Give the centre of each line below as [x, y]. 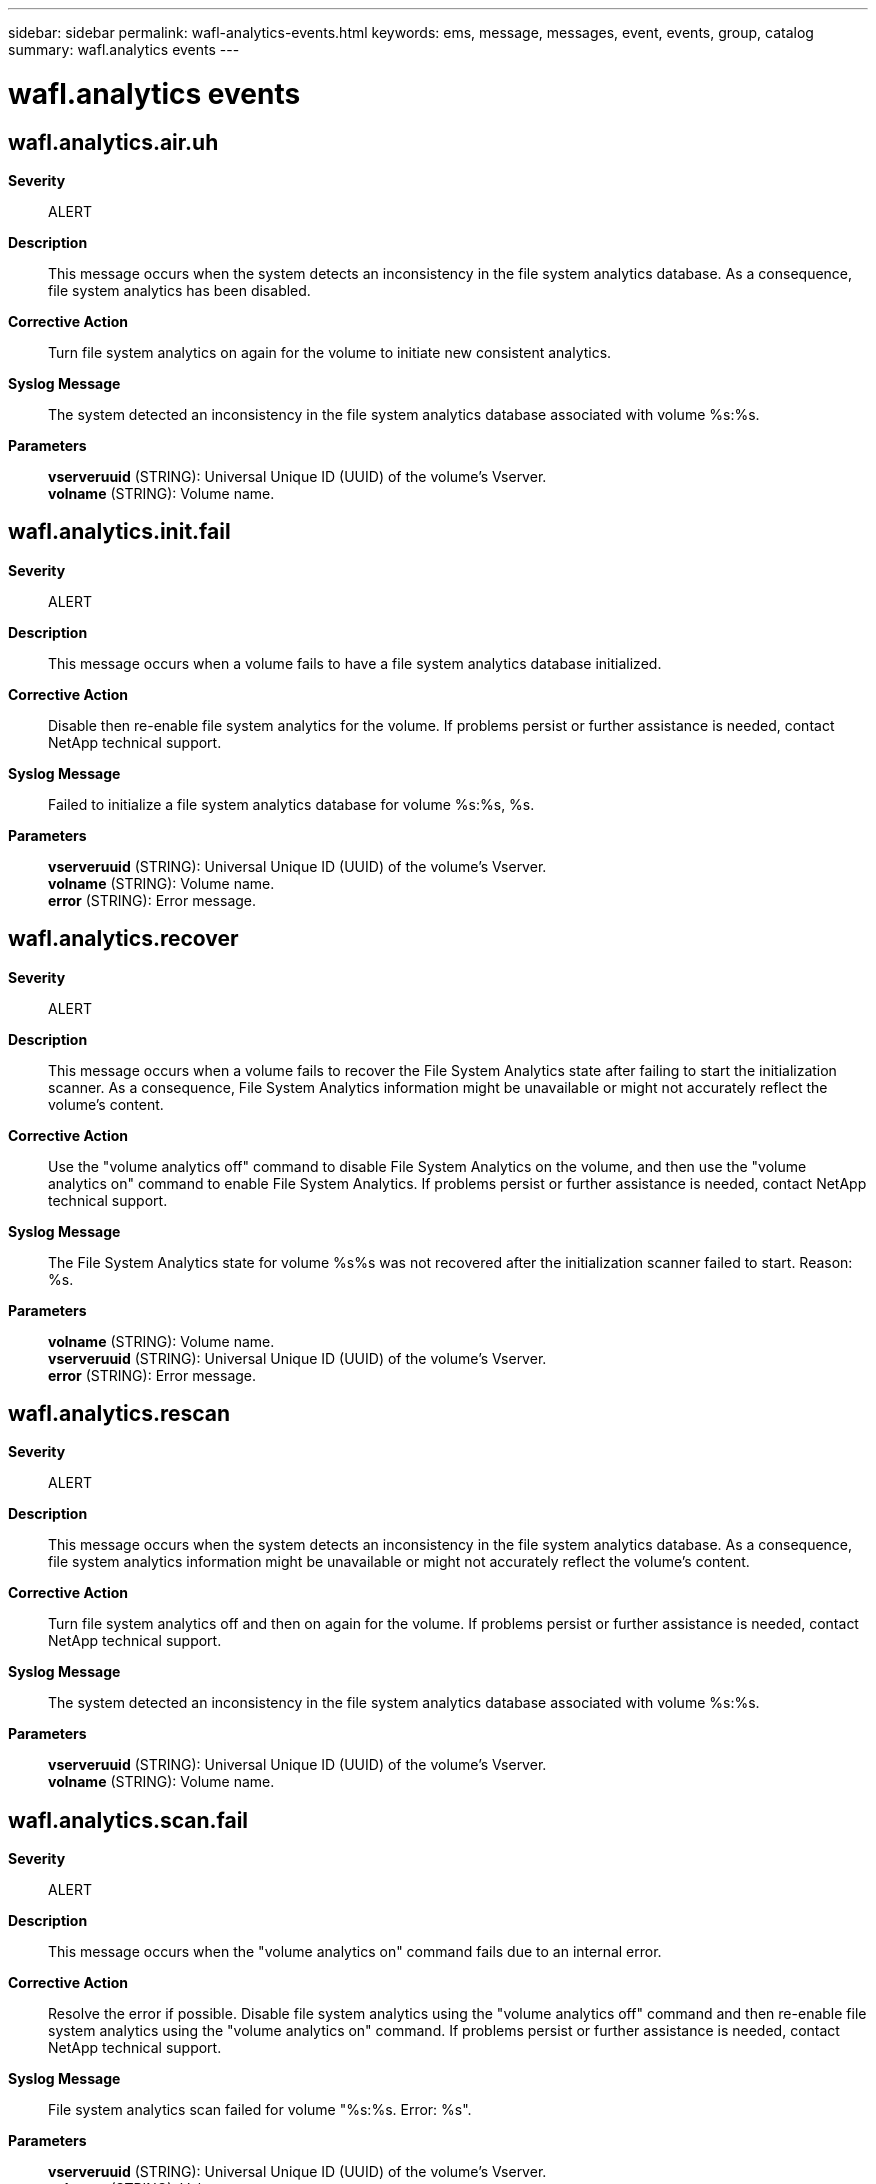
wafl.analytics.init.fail [119, 532]
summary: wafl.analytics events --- [124, 49]
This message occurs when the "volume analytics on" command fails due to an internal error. [355, 1952]
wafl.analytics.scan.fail [128, 1820]
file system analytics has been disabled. [179, 290]
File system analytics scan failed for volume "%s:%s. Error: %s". [260, 2110]
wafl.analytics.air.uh [113, 142]
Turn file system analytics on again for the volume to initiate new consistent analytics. [330, 352]
